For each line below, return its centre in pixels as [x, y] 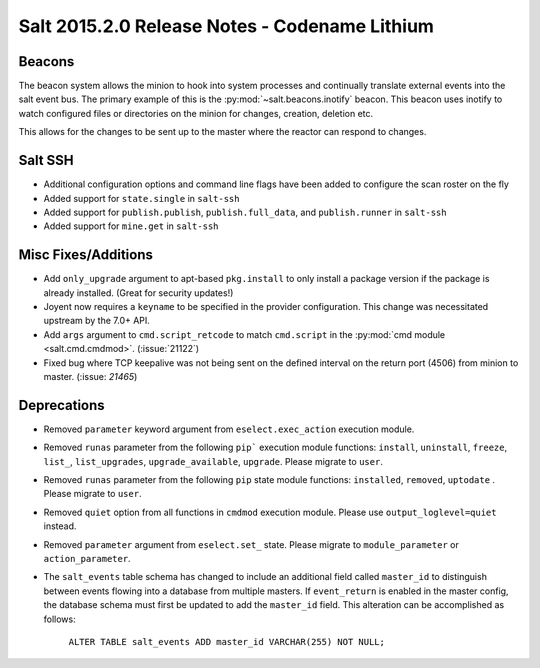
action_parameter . [87, 558]
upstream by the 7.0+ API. [96, 321]
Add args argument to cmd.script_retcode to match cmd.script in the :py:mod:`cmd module [244, 334]
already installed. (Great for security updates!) [138, 292]
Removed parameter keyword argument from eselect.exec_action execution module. [229, 429]
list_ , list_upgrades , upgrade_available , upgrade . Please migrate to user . [213, 461]
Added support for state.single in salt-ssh [141, 198]
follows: [59, 619]
